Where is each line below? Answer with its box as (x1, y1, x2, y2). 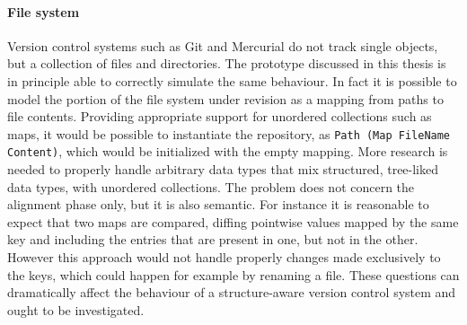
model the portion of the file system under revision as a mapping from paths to (7, 89, 444, 108)
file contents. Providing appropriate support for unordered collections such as (7, 107, 432, 126)
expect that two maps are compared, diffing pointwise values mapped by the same (7, 212, 459, 231)
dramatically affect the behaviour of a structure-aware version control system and (7, 283, 456, 302)
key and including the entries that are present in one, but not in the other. (7, 230, 419, 249)
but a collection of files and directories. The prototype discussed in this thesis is (7, 54, 446, 73)
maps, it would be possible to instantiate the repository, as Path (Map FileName (7, 124, 451, 143)
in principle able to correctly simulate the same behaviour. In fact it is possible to (7, 71, 457, 90)
